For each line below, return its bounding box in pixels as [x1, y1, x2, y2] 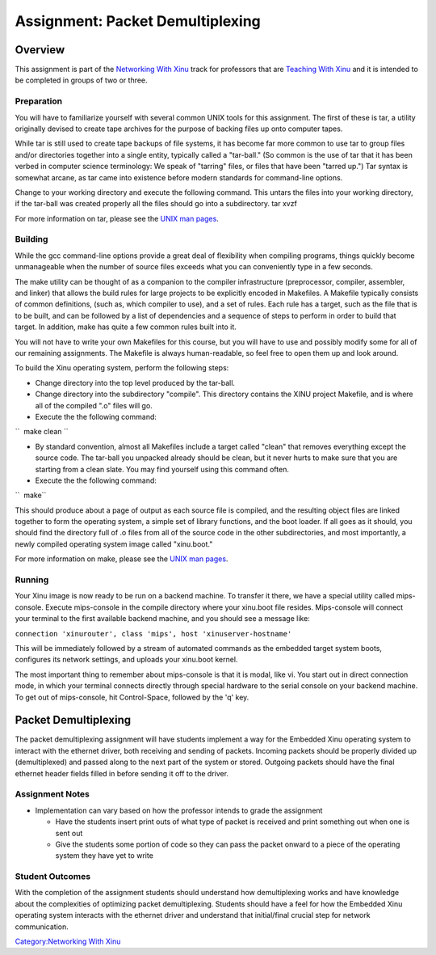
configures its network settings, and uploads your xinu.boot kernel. [15, 655, 238, 665]
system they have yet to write [55, 851, 153, 860]
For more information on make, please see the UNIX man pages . [15, 554, 228, 564]
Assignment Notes [15, 788, 90, 800]
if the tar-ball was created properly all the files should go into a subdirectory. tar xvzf [15, 199, 298, 209]
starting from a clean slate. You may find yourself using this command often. [35, 464, 290, 474]
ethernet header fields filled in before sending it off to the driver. [15, 768, 229, 778]
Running [15, 574, 49, 585]
